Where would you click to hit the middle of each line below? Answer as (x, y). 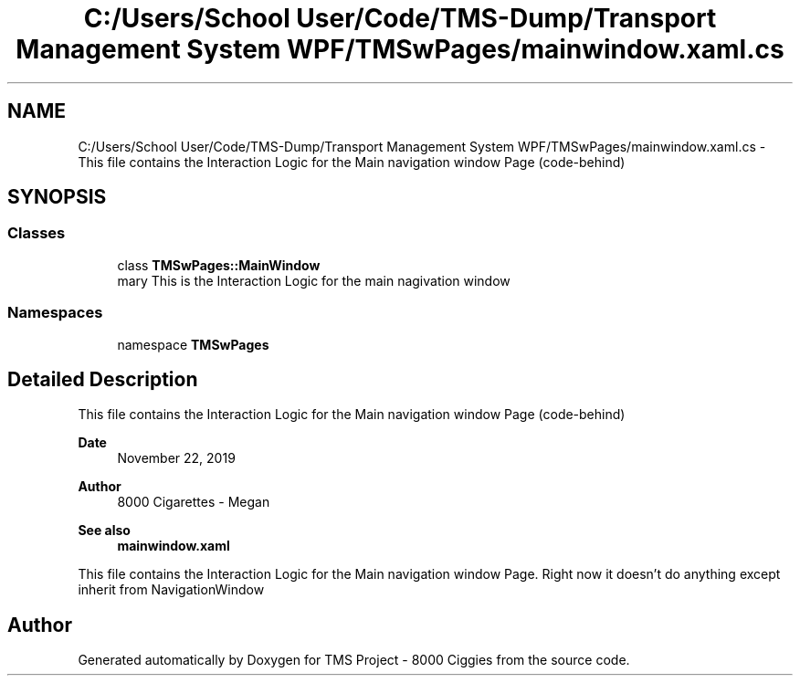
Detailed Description (103, 379)
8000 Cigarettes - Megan (194, 502)
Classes (37, 233)
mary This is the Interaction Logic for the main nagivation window (314, 280)
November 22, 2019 (176, 458)
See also (104, 531)
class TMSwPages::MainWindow (219, 265)
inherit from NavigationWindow (171, 590)
